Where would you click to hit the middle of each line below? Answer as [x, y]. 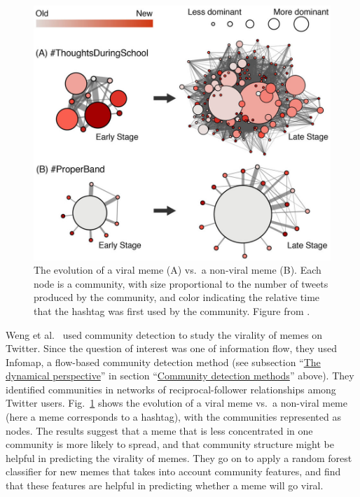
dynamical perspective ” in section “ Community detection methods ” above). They [180, 376]
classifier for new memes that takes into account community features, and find [173, 471]
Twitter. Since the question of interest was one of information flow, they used [171, 348]
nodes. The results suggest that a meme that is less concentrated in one [159, 430]
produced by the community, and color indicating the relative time [177, 297]
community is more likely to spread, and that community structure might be [170, 444]
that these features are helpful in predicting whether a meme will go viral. [165, 485]
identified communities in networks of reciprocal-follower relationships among [171, 389]
